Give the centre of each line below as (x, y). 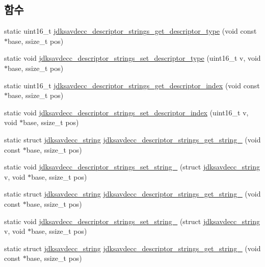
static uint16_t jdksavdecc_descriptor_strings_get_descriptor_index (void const (132, 85)
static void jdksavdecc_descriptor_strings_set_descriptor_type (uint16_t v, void (132, 58)
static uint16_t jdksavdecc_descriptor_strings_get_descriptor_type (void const (130, 31)
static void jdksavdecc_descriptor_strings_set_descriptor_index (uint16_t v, (126, 112)
